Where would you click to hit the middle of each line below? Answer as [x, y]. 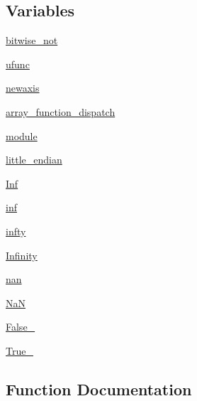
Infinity [22, 255]
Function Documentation [99, 389]
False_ [21, 327]
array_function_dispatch [61, 111]
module [22, 135]
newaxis [23, 88]
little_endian [34, 160]
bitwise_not [32, 40]
